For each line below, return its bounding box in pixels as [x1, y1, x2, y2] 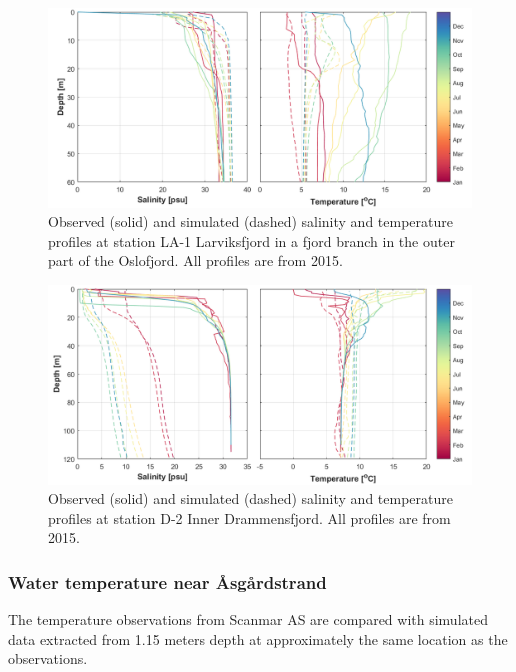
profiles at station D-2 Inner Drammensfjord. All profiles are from [48, 507, 451, 528]
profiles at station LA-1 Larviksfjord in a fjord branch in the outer [48, 230, 455, 251]
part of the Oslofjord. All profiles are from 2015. [48, 250, 343, 271]
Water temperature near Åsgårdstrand [8, 569, 327, 594]
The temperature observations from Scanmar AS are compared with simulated [8, 609, 488, 630]
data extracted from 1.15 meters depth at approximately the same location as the [8, 628, 508, 649]
